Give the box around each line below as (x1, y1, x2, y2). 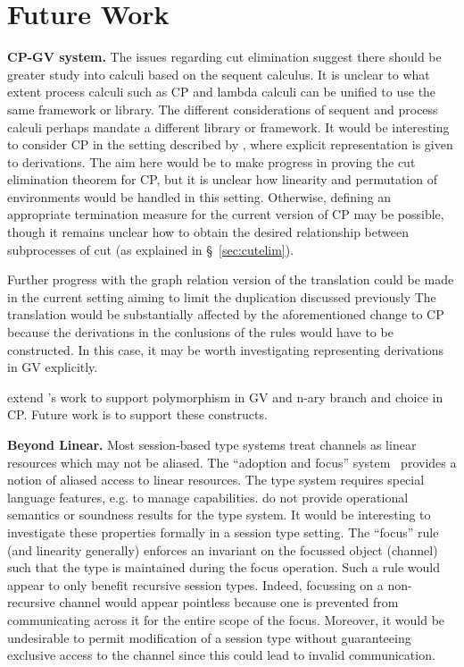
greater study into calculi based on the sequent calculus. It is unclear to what (7, 64, 430, 83)
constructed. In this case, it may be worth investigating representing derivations (7, 340, 444, 359)
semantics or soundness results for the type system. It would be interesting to (7, 505, 431, 524)
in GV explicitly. (7, 358, 98, 376)
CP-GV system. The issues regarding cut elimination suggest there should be (7, 47, 442, 66)
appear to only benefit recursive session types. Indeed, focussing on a (7, 575, 384, 594)
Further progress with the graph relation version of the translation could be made (7, 270, 454, 289)
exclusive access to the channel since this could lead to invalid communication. (7, 646, 435, 664)
